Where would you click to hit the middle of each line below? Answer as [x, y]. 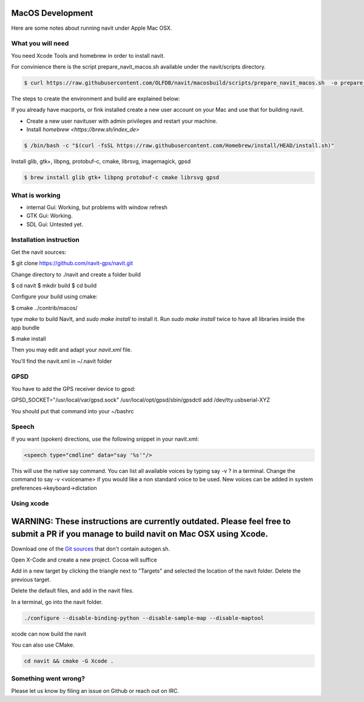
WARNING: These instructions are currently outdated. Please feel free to [151, 521]
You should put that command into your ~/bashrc [72, 411]
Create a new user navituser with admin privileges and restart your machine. [122, 121]
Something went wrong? [48, 679]
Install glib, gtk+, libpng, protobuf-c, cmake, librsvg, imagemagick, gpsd [101, 162]
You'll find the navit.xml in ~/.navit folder [62, 361]
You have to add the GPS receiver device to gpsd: [73, 388]
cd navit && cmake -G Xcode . [69, 661]
